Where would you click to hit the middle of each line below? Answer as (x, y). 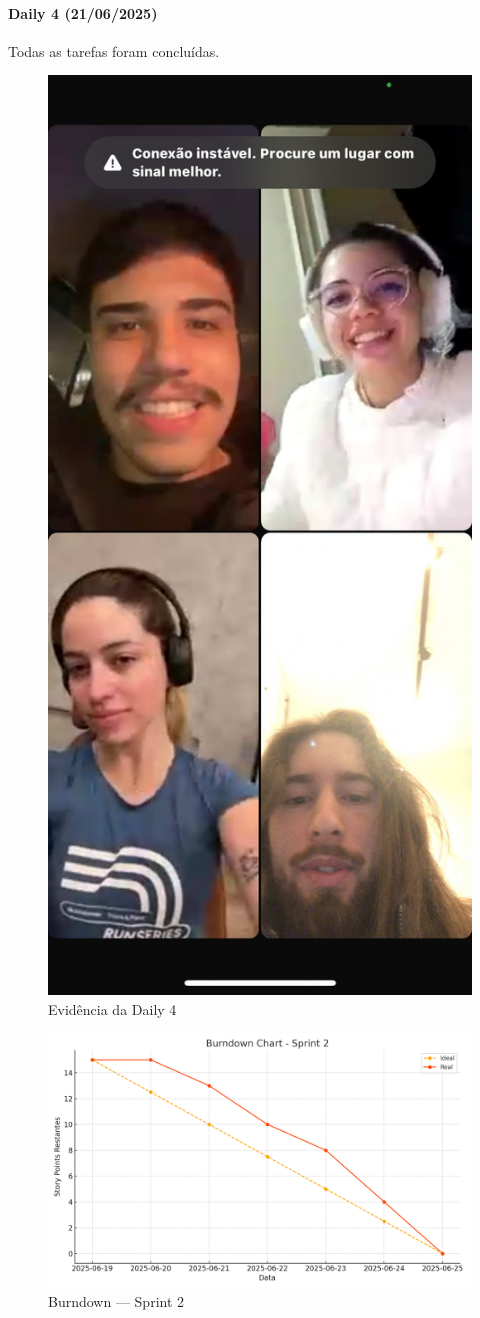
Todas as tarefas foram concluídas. (114, 50)
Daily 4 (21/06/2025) (83, 12)
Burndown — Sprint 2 (116, 1301)
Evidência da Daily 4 (112, 1008)
